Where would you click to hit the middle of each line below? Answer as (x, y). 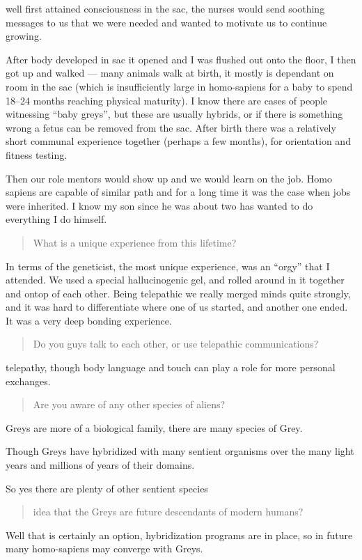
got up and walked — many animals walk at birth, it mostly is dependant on (170, 73)
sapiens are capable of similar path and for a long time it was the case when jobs (178, 192)
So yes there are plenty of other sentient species (107, 488)
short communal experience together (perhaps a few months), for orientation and (178, 141)
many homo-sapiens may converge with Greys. (104, 549)
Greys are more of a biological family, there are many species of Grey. (154, 427)
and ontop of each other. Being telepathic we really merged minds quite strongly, (178, 293)
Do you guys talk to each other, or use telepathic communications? (176, 344)
